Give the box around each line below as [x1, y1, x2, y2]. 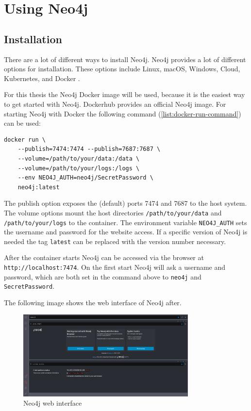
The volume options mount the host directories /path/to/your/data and [4, 207, 222, 217]
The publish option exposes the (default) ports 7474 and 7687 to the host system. [4, 198, 247, 208]
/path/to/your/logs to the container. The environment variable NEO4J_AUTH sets [4, 217, 247, 227]
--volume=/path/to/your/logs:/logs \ [17, 164, 140, 172]
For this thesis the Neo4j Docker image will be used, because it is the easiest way [4, 89, 245, 99]
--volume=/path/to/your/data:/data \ [17, 155, 140, 162]
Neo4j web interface [23, 398, 82, 408]
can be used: [4, 118, 41, 128]
